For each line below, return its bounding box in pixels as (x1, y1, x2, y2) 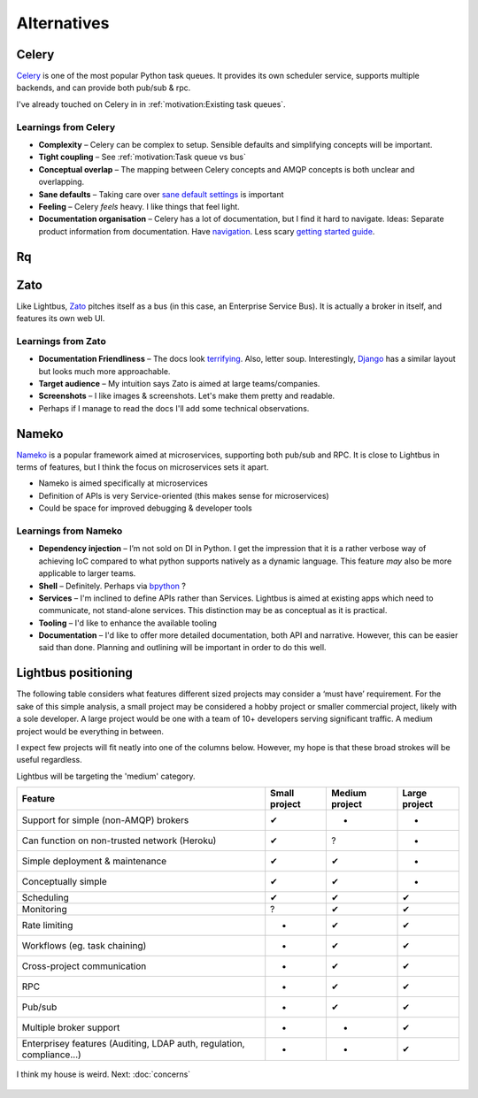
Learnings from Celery (16, 120, 116, 133)
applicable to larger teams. (38, 568, 136, 579)
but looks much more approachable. (38, 365, 171, 376)
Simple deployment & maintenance (21, 855, 167, 867)
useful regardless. (16, 755, 83, 765)
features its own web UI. (16, 313, 105, 324)
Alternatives (16, 13, 110, 33)
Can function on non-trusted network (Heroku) (21, 834, 217, 847)
